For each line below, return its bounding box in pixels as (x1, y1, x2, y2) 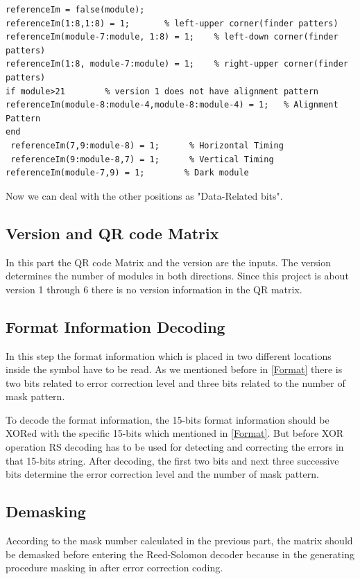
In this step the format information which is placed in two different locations (6, 348, 332, 363)
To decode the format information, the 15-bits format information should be (6, 412, 329, 426)
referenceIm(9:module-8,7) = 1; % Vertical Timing (10, 154, 274, 164)
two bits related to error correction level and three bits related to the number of (6, 375, 345, 390)
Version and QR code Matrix (6, 222, 219, 243)
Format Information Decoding (6, 316, 225, 337)
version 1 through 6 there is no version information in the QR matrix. (6, 282, 302, 296)
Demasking (6, 501, 86, 522)
